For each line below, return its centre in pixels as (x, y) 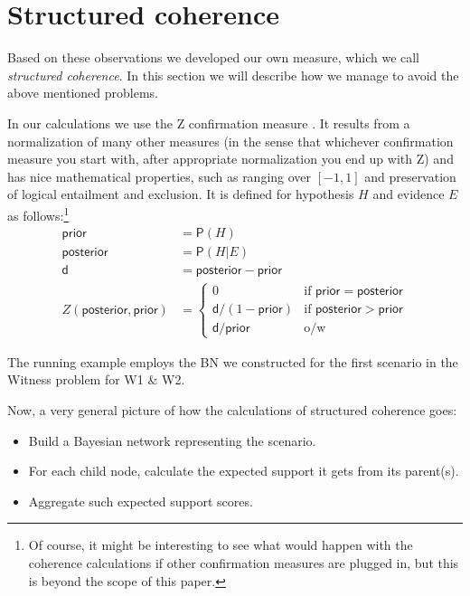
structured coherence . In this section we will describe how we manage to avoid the (233, 75)
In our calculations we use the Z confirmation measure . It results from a (209, 123)
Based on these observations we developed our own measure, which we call (214, 57)
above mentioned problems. (83, 93)
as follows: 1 (38, 213)
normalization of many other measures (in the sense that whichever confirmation (230, 141)
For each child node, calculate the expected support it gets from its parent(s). (244, 471)
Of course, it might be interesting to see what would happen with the (221, 545)
